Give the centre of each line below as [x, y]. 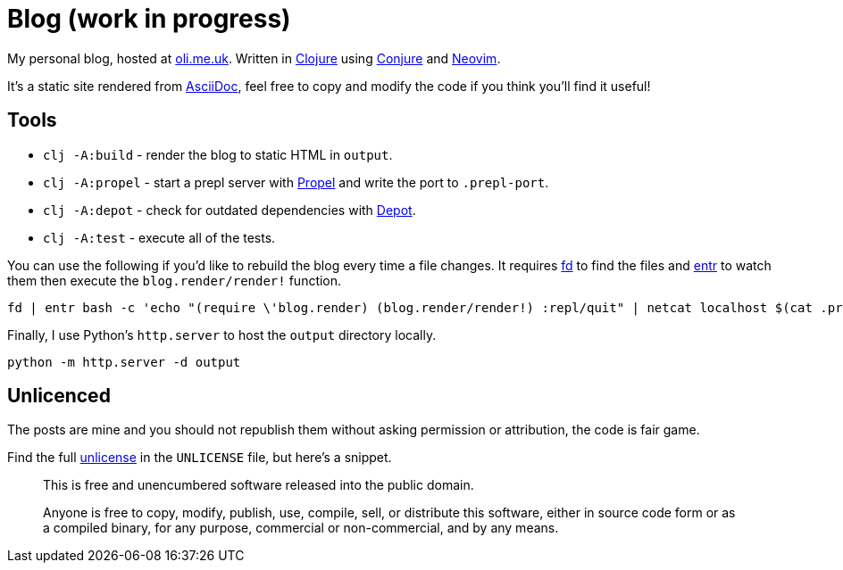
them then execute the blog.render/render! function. [175, 280]
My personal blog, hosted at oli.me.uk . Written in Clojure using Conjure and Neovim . [254, 58]
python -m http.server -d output [124, 362]
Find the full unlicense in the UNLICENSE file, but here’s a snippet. [200, 458]
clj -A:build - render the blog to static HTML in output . [218, 154]
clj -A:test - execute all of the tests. [159, 237]
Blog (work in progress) [149, 19]
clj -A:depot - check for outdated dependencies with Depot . [230, 210]
